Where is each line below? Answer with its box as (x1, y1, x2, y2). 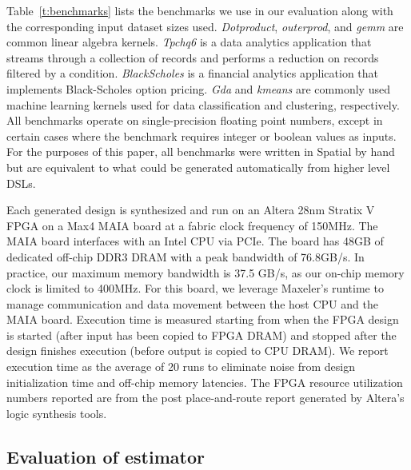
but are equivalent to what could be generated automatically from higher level (6, 158, 390, 175)
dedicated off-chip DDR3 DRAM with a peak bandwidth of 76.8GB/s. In (6, 248, 365, 265)
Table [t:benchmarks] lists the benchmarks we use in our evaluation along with (6, 2, 393, 18)
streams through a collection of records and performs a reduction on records (6, 49, 379, 66)
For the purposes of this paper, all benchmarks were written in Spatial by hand (6, 143, 395, 160)
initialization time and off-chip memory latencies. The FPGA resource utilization (6, 373, 403, 390)
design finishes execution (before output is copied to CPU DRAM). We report (6, 342, 389, 359)
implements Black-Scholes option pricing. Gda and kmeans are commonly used (6, 80, 390, 97)
